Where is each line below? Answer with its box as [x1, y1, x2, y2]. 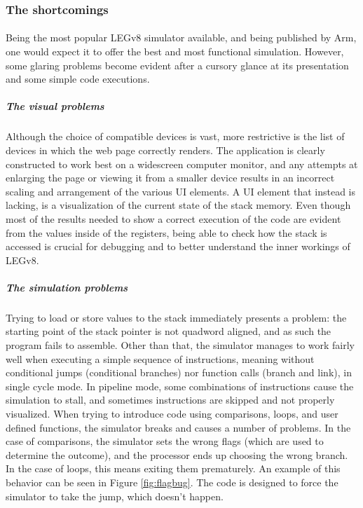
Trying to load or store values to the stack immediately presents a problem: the [6, 310, 347, 324]
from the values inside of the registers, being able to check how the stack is [6, 225, 327, 240]
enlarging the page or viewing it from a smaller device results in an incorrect [6, 170, 335, 185]
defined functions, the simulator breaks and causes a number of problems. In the [6, 420, 351, 434]
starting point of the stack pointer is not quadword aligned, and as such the [6, 324, 331, 338]
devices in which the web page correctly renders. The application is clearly [6, 142, 325, 157]
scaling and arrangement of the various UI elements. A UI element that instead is [6, 184, 355, 198]
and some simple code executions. [6, 71, 150, 86]
